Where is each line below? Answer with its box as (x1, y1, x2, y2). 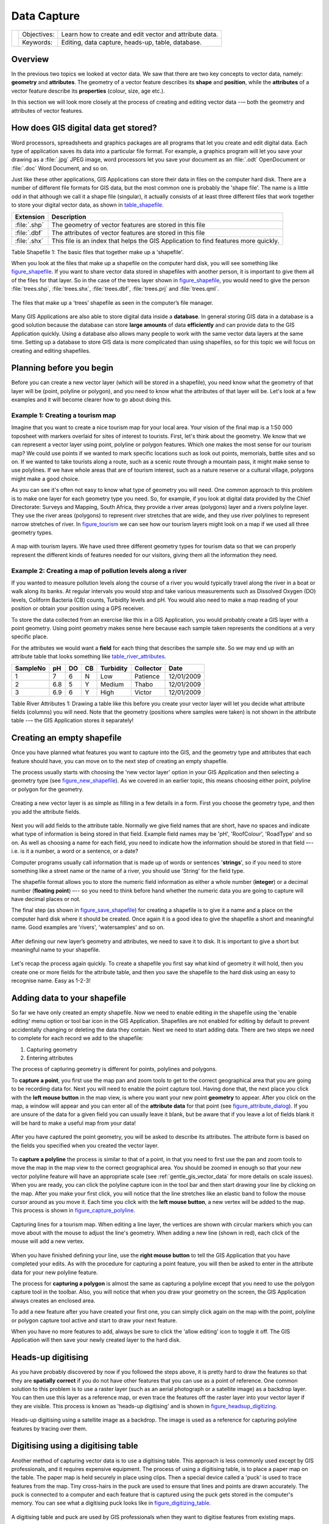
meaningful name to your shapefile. (11, 946, 101, 953)
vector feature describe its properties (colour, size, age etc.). (11, 87, 165, 94)
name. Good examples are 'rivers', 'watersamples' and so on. (11, 924, 165, 931)
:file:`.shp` (15, 220, 44, 229)
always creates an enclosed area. (11, 1297, 96, 1304)
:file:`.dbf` (15, 229, 43, 237)
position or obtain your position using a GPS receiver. (11, 605, 145, 612)
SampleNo (15, 664, 46, 672)
